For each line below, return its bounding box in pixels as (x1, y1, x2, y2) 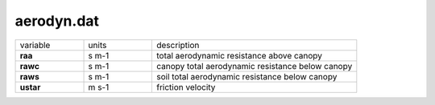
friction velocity (155, 81, 216, 92)
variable (19, 39, 51, 50)
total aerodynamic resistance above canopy (155, 50, 322, 61)
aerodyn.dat (14, 12, 100, 30)
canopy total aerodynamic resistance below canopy (155, 60, 353, 71)
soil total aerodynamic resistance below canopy (155, 71, 338, 82)
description (155, 39, 200, 50)
